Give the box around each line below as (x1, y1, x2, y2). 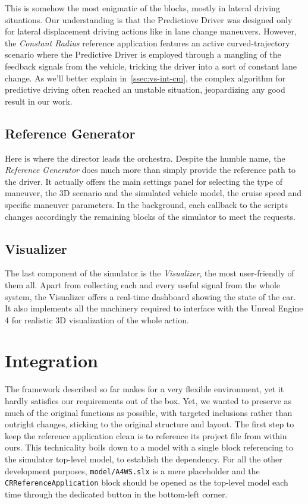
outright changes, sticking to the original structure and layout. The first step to (5, 418, 294, 430)
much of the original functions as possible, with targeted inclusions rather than (5, 406, 293, 418)
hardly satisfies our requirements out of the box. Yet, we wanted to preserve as (5, 395, 292, 407)
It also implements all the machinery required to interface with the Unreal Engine (5, 302, 303, 314)
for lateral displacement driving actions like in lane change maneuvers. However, (5, 25, 297, 37)
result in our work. (5, 94, 73, 107)
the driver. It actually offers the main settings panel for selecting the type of (5, 175, 283, 187)
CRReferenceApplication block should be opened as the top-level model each (5, 476, 288, 489)
